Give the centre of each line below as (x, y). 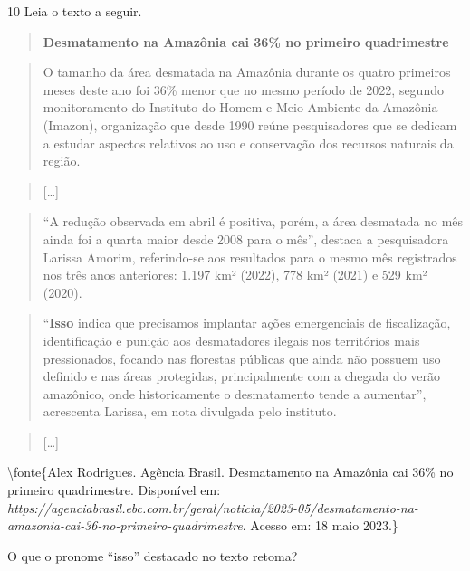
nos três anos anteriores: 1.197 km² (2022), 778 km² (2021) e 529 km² (235, 275)
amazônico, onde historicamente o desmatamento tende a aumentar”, (235, 393)
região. (62, 161)
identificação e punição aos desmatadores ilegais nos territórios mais (231, 340)
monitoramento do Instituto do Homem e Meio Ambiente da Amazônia (240, 107)
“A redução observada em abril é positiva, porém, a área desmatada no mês (253, 221)
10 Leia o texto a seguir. (75, 11)
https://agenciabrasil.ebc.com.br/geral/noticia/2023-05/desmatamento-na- (213, 507)
